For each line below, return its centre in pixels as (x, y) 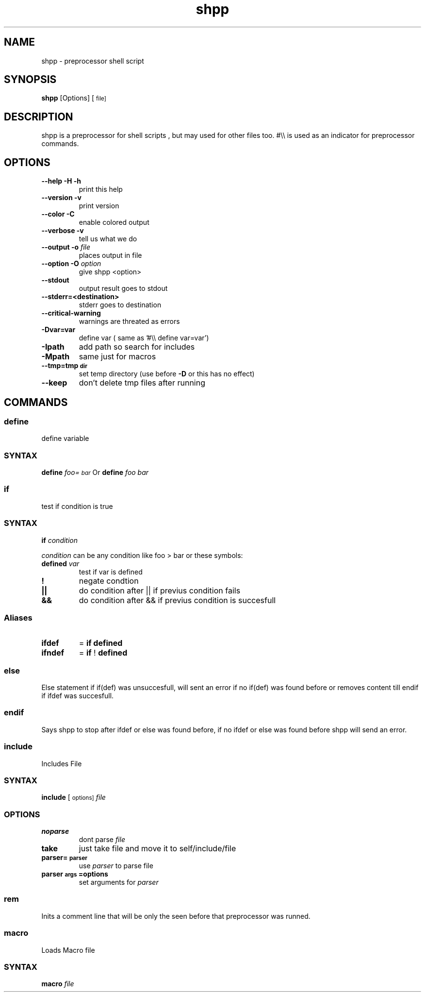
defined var (60, 563)
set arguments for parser (119, 882)
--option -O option (71, 264)
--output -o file (66, 247)
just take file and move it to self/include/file (157, 849)
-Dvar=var (58, 330)
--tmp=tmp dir (65, 366)
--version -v (61, 198)
